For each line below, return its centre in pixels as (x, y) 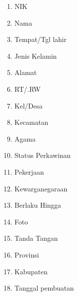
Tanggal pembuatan (44, 288)
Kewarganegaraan (41, 188)
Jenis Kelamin (36, 55)
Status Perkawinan (42, 155)
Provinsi (27, 254)
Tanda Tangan (36, 238)
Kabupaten (31, 271)
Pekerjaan (29, 171)
